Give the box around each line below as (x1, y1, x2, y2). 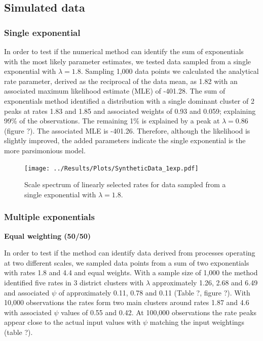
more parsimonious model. (4, 145, 86, 155)
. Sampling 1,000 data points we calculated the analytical (81, 66, 259, 76)
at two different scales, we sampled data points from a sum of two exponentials (4, 257, 249, 268)
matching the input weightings (149, 317, 245, 327)
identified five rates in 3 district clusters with (4, 277, 144, 287)
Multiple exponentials (4, 210, 95, 223)
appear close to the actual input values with (4, 317, 141, 327)
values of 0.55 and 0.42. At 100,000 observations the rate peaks (61, 307, 257, 317)
